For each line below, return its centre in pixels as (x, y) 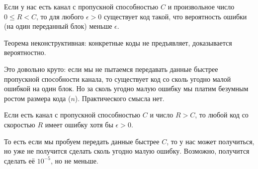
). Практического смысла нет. (120, 98)
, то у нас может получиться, (211, 141)
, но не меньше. (74, 160)
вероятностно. (25, 52)
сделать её (19, 160)
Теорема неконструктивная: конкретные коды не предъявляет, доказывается (118, 42)
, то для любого (60, 16)
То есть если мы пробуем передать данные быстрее (82, 141)
